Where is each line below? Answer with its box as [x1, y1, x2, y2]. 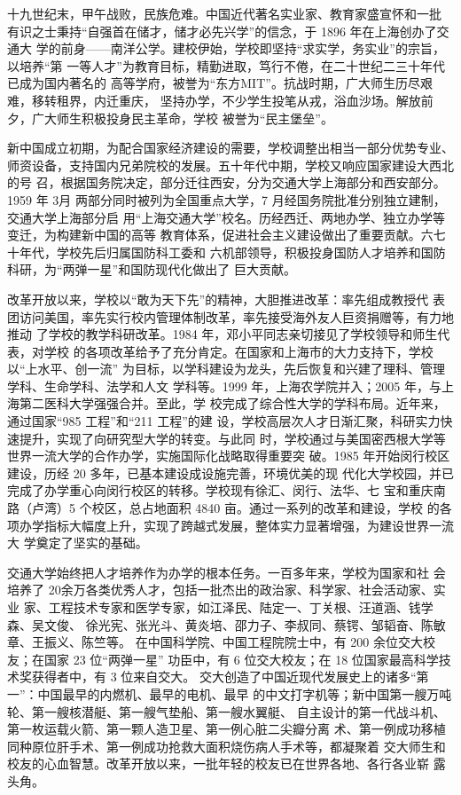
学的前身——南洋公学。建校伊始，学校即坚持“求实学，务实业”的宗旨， [35, 39, 445, 58]
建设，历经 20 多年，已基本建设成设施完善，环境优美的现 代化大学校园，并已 [7, 463, 454, 482]
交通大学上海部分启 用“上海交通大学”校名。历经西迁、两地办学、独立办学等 [7, 208, 445, 226]
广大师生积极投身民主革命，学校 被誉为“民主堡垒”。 [31, 108, 333, 127]
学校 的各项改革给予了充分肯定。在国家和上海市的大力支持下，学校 [43, 342, 434, 360]
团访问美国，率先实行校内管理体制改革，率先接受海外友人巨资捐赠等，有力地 [7, 307, 454, 326]
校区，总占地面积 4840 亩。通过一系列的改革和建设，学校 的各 [91, 499, 452, 517]
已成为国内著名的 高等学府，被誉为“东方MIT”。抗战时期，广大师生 [7, 74, 395, 92]
